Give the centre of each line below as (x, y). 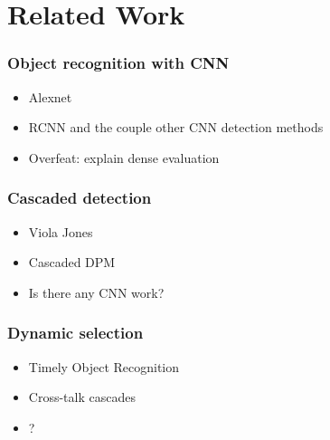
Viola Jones (61, 231)
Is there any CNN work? (96, 292)
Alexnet (50, 96)
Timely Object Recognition (104, 366)
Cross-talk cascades (82, 397)
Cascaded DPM (72, 262)
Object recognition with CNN (118, 63)
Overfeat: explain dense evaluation (124, 157)
